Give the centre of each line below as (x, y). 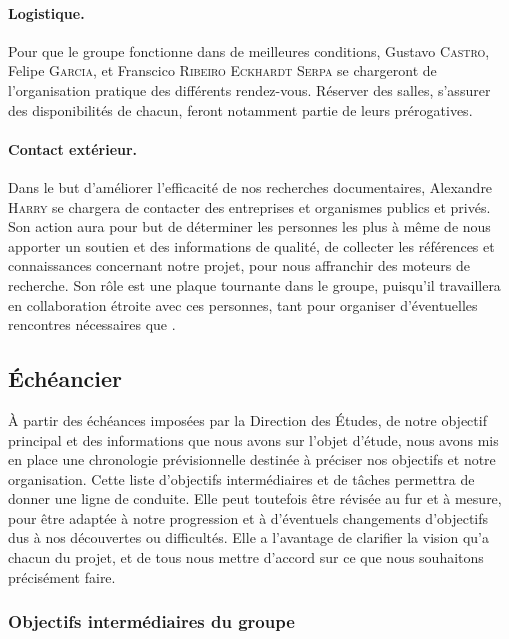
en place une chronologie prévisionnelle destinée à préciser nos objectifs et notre (252, 459)
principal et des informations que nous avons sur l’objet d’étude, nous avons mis (253, 439)
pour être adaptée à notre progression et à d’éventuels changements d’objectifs (248, 517)
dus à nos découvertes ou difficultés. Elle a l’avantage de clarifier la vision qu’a (248, 537)
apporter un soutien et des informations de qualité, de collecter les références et (251, 245)
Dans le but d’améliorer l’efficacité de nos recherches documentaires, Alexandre (250, 186)
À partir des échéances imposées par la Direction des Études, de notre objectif (247, 419)
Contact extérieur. (73, 148)
